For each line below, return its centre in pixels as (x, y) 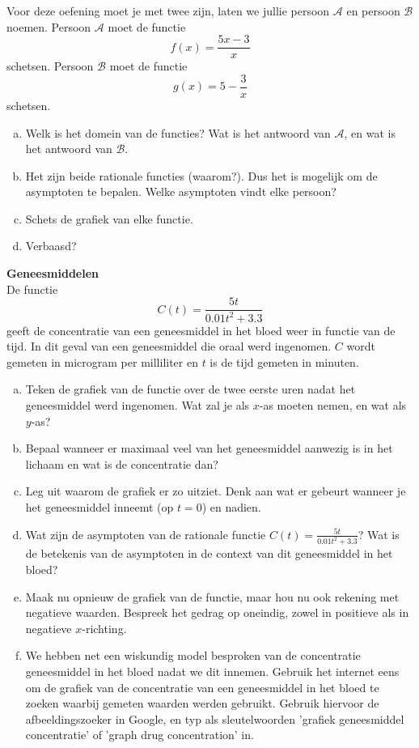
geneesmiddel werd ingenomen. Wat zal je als (138, 405)
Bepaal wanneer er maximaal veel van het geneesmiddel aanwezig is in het (209, 448)
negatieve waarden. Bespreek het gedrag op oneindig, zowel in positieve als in (217, 612)
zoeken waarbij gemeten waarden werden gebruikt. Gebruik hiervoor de (202, 703)
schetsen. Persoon (50, 66)
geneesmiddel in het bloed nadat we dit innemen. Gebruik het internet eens (212, 671)
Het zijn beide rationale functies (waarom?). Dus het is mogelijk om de (201, 175)
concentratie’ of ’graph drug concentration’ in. (140, 735)
